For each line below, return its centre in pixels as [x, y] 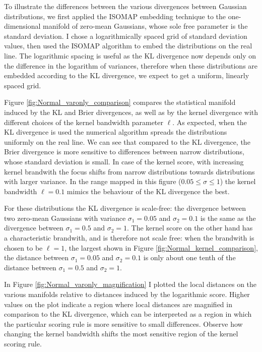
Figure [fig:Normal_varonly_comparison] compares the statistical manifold [120, 102]
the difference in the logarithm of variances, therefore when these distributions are [131, 65]
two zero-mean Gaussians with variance [65, 218]
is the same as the [228, 218]
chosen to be [23, 247]
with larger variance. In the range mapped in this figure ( [93, 181]
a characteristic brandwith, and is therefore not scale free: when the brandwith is [129, 238]
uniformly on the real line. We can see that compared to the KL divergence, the [127, 141]
